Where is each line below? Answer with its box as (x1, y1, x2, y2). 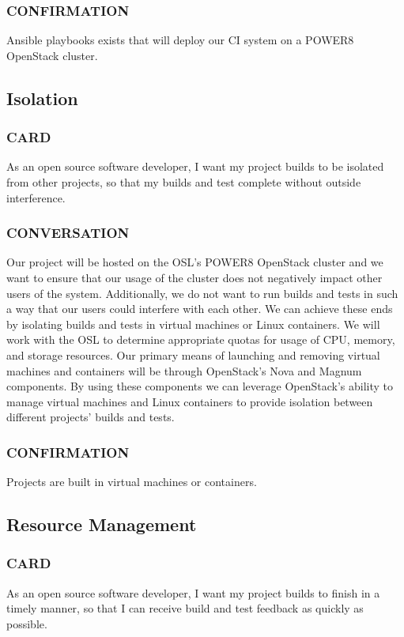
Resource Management (6, 512, 197, 537)
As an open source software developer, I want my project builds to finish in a (6, 584, 380, 601)
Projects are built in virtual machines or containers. (6, 473, 257, 490)
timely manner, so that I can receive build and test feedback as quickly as (6, 600, 364, 616)
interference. (6, 189, 66, 205)
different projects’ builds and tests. (6, 409, 175, 425)
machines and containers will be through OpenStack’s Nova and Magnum (6, 362, 362, 379)
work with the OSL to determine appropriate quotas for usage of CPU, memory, (6, 331, 395, 348)
